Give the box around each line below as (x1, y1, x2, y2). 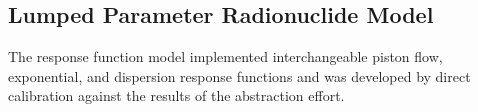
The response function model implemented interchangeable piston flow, (8, 46, 443, 67)
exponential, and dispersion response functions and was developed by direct (8, 65, 471, 86)
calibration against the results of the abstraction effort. (8, 85, 345, 106)
